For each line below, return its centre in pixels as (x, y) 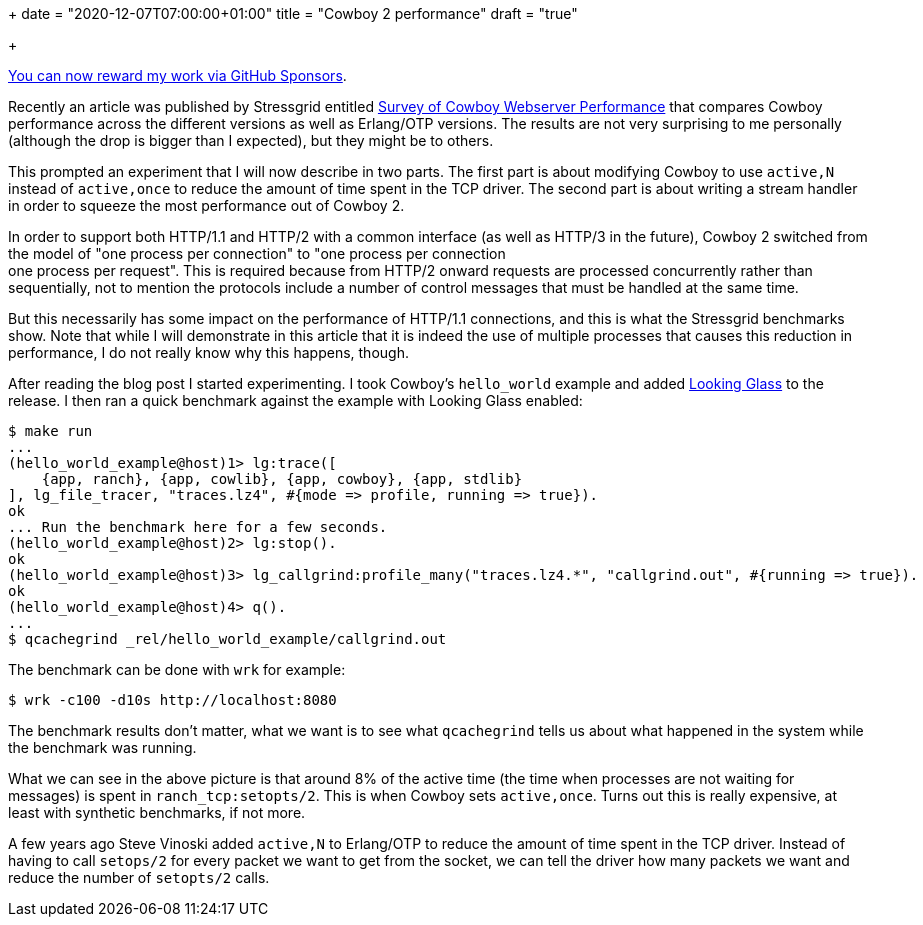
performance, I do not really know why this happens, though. (208, 352)
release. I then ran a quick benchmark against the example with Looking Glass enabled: (295, 400)
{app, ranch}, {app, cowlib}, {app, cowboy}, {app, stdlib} (282, 479)
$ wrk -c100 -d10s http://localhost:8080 (172, 700)
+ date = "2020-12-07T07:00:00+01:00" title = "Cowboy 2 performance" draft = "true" (293, 13)
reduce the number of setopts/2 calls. (139, 877)
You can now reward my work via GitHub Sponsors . (177, 75)
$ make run (50, 431)
